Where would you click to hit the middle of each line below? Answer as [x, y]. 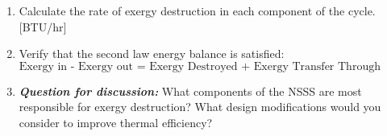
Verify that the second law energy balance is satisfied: [152, 54]
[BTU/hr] [43, 26]
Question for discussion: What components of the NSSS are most [190, 91]
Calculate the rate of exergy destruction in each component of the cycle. [197, 10]
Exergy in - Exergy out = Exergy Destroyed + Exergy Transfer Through [200, 66]
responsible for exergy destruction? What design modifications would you [200, 107]
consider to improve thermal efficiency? [116, 122]
